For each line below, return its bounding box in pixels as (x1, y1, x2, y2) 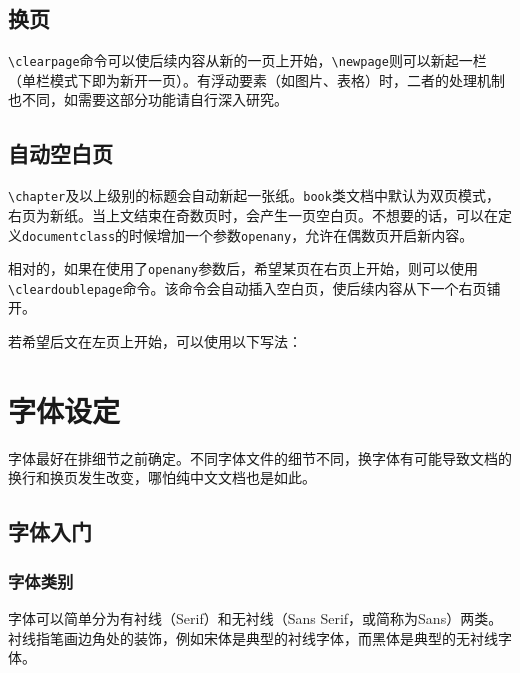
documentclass (22, 229, 116, 244)
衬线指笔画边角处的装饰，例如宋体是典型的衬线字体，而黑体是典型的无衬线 (8, 627, 498, 648)
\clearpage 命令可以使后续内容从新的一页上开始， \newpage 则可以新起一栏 (8, 50, 487, 71)
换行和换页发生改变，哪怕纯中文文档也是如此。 (8, 467, 316, 488)
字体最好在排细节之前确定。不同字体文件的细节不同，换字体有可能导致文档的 (8, 447, 512, 468)
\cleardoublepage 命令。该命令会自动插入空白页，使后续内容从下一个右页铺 (8, 277, 501, 298)
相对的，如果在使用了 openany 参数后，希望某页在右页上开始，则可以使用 (8, 258, 479, 279)
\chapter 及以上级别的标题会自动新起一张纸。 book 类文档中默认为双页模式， (8, 185, 500, 206)
